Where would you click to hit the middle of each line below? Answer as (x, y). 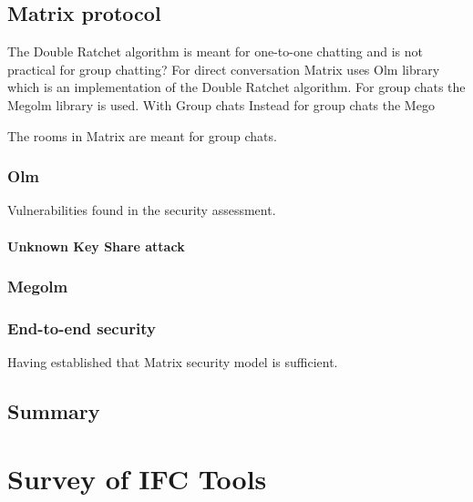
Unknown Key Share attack (96, 246)
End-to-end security (82, 328)
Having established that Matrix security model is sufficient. (173, 362)
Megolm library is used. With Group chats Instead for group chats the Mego (221, 104)
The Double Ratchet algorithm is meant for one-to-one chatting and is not (215, 51)
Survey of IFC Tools (137, 478)
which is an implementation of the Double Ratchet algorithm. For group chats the (236, 87)
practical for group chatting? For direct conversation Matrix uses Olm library (224, 69)
